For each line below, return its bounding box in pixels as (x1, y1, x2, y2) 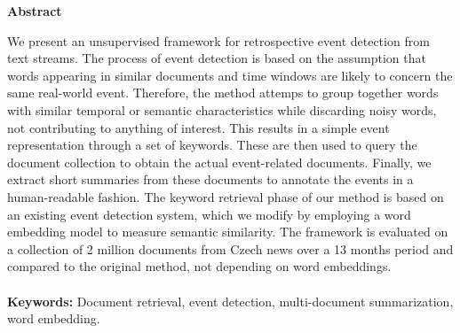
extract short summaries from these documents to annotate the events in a (7, 170, 414, 189)
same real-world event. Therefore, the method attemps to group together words (7, 83, 439, 102)
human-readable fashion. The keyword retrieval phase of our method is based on (7, 187, 444, 205)
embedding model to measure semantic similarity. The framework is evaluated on (7, 222, 448, 241)
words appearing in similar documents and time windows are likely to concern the (7, 66, 453, 84)
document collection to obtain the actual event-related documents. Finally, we (7, 152, 432, 171)
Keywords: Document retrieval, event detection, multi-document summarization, (7, 291, 454, 310)
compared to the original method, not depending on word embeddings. (7, 257, 392, 275)
